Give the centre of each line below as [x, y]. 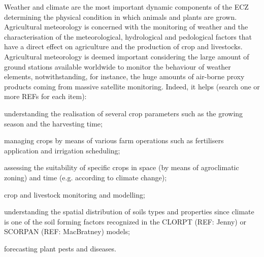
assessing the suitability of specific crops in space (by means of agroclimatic [122, 167]
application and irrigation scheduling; [62, 150]
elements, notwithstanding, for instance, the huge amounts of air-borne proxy [124, 76]
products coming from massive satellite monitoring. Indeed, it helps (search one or [132, 86]
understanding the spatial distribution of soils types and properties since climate [129, 212]
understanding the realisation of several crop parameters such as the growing [124, 113]
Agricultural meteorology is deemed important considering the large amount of [127, 56]
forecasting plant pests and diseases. [60, 248]
